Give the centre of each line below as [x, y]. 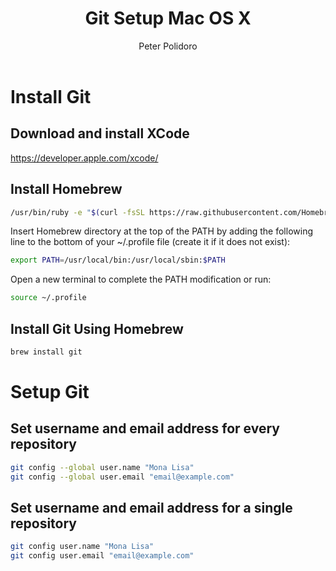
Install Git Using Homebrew [97, 328]
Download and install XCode [100, 133]
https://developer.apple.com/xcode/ [84, 158]
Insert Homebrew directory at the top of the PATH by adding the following [161, 231]
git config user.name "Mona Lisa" [82, 547]
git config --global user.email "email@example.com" [122, 477]
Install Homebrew [66, 189]
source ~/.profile [48, 298]
